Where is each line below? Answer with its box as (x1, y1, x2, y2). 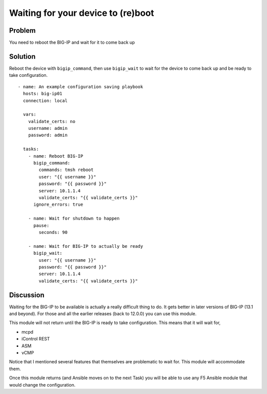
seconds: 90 (39, 229, 68, 235)
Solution (9, 52, 36, 60)
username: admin (28, 125, 68, 131)
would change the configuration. (9, 382, 76, 388)
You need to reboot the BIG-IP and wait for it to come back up (9, 40, 135, 46)
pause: (33, 223, 49, 228)
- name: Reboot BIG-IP (28, 153, 84, 159)
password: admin (28, 132, 68, 138)
